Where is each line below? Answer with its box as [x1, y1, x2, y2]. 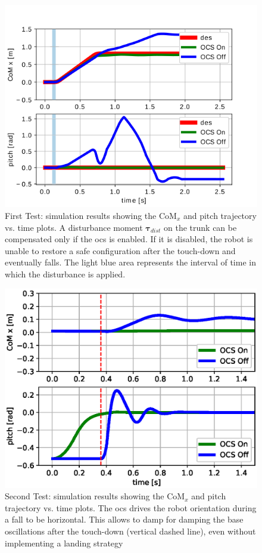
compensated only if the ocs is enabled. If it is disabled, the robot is [5, 233, 253, 245]
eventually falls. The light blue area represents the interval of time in [5, 256, 256, 268]
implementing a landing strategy [5, 536, 123, 549]
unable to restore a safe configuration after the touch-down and [5, 244, 236, 257]
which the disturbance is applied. [5, 267, 126, 280]
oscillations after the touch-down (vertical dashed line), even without [5, 525, 256, 537]
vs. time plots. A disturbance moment [5, 221, 143, 233]
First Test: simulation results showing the [5, 209, 157, 221]
